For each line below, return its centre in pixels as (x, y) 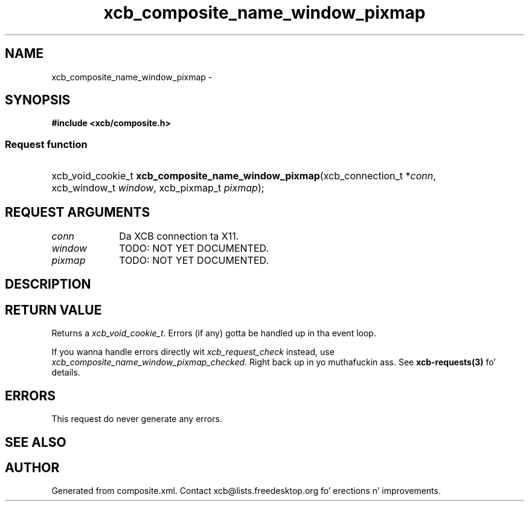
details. (66, 373)
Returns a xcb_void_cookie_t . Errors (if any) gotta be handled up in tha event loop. (214, 333)
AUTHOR (32, 467)
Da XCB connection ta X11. (179, 236)
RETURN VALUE (53, 310)
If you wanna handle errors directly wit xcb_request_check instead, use (193, 352)
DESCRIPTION (48, 284)
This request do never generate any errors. (137, 419)
